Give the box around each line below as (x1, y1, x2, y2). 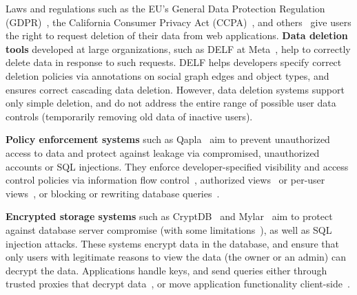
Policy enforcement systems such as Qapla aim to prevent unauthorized (6, 132, 330, 146)
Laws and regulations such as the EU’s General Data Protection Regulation (6, 1, 325, 15)
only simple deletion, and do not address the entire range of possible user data (6, 96, 336, 110)
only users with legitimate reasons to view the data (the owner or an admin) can (6, 250, 346, 264)
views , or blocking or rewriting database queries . (6, 186, 220, 200)
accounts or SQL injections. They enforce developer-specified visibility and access (6, 159, 349, 173)
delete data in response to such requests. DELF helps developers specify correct (6, 55, 342, 69)
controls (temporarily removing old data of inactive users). (6, 109, 253, 123)
